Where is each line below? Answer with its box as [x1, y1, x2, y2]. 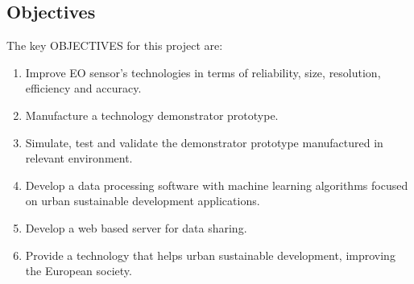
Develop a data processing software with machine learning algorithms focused [25, 176, 408, 193]
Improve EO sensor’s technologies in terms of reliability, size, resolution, [25, 64, 381, 80]
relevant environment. [25, 150, 133, 167]
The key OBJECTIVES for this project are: [6, 37, 223, 54]
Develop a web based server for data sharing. [25, 219, 247, 236]
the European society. [25, 262, 132, 279]
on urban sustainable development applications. [25, 192, 260, 209]
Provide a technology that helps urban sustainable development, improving [25, 246, 395, 263]
